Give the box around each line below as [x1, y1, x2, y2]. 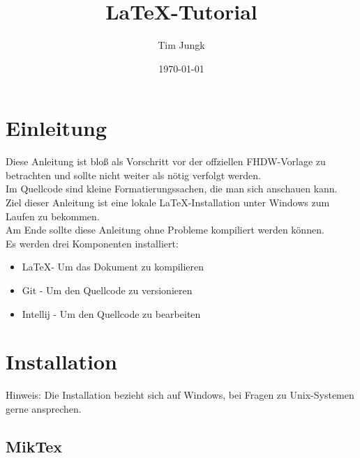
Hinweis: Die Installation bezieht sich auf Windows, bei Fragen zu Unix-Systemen [6, 388, 354, 402]
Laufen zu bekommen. [6, 208, 100, 223]
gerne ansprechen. [6, 401, 82, 415]
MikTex [6, 435, 62, 457]
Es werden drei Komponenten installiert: [6, 236, 179, 250]
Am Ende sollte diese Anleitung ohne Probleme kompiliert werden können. [6, 222, 324, 237]
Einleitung [6, 114, 107, 142]
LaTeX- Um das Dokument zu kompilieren [22, 259, 204, 274]
